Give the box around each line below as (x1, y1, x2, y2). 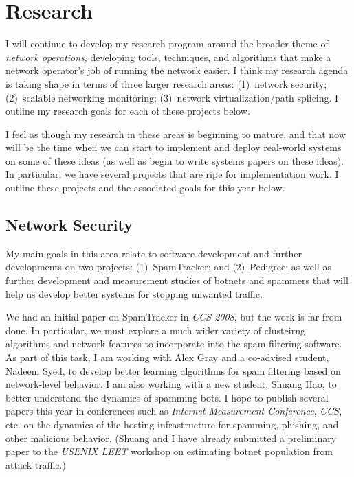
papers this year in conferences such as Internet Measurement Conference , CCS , (5, 404, 342, 418)
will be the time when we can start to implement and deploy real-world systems (5, 140, 342, 154)
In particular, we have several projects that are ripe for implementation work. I (5, 167, 339, 181)
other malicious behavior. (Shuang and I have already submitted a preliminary (5, 430, 337, 445)
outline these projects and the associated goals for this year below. (5, 181, 285, 195)
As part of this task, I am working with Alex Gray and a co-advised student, (5, 350, 329, 364)
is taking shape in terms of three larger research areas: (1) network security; (5, 76, 327, 91)
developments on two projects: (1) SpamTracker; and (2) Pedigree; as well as (5, 259, 331, 274)
